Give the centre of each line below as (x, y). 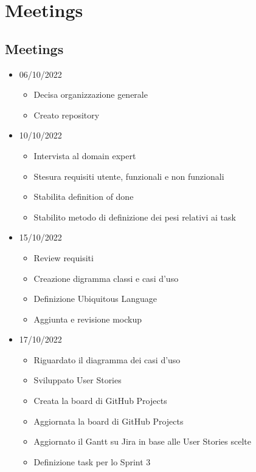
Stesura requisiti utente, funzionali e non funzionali (129, 176)
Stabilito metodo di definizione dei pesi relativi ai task (135, 217)
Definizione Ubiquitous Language (95, 299)
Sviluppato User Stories (78, 380)
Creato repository (67, 115)
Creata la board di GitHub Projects (100, 401)
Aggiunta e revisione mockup (88, 319)
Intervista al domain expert (85, 155)
